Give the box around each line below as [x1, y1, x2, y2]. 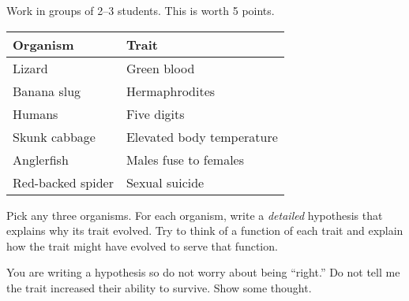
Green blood [126, 58, 195, 77]
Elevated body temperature [126, 127, 278, 146]
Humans [13, 104, 58, 123]
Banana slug [13, 81, 81, 100]
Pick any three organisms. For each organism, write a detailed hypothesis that [6, 206, 383, 223]
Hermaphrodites [126, 81, 216, 100]
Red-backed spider [13, 173, 114, 191]
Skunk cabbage [13, 127, 96, 146]
